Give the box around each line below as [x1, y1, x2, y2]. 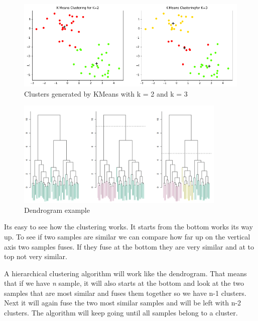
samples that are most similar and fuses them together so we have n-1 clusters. [4, 287, 246, 298]
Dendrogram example [24, 204, 90, 215]
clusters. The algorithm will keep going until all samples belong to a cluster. [4, 307, 238, 318]
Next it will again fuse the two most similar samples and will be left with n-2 [4, 297, 241, 308]
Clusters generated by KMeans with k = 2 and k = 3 [24, 88, 188, 99]
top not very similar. [4, 251, 67, 262]
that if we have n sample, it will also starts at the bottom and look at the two [4, 278, 244, 288]
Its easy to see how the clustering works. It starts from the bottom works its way [4, 221, 253, 232]
